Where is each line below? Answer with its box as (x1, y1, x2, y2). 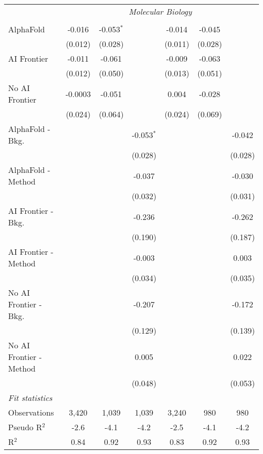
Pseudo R (8, 421, 42, 433)
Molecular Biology (128, 6, 192, 17)
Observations (8, 406, 54, 418)
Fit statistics (8, 392, 53, 403)
